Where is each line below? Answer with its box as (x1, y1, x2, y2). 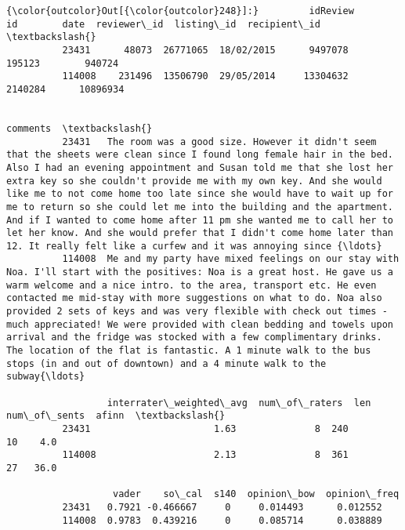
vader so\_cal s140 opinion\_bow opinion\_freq (113, 488, 400, 500)
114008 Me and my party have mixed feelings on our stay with (62, 253, 400, 265)
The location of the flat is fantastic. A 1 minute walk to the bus (6, 345, 371, 357)
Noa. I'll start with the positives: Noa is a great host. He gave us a (6, 267, 393, 278)
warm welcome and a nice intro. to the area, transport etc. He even (6, 279, 377, 291)
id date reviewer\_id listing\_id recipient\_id (6, 18, 320, 30)
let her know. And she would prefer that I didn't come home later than (6, 227, 393, 239)
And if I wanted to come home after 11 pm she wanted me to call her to (6, 214, 393, 226)
